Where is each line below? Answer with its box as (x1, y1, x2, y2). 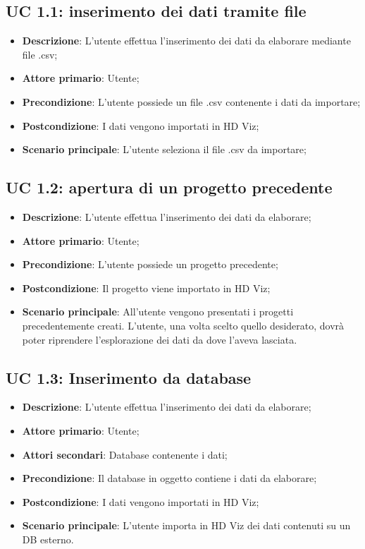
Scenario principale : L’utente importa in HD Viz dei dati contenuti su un (22, 518, 351, 533)
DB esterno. (22, 531, 74, 546)
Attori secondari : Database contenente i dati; (22, 447, 228, 461)
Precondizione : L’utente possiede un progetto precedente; (22, 257, 278, 272)
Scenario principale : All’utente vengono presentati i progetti (22, 304, 294, 319)
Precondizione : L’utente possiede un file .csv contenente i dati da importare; (22, 94, 361, 109)
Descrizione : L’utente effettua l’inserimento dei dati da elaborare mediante (22, 33, 351, 48)
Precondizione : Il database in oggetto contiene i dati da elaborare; (22, 471, 317, 485)
